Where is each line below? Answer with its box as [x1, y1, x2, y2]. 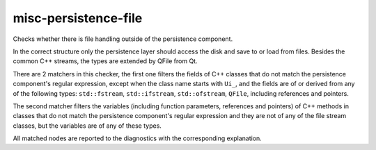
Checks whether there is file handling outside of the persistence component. [13, 35, 233, 43]
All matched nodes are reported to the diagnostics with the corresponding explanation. [13, 134, 263, 142]
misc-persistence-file [13, 10, 143, 26]
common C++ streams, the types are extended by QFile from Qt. [13, 57, 198, 65]
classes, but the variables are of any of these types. [13, 122, 162, 130]
